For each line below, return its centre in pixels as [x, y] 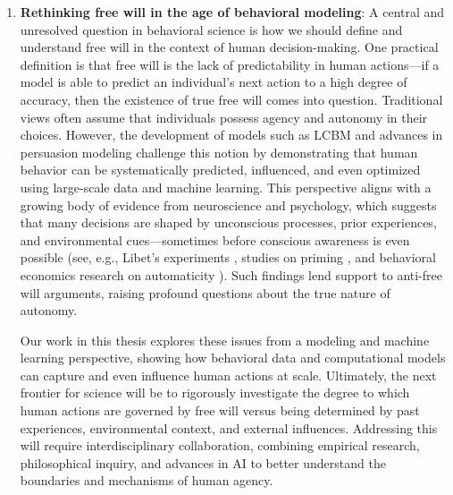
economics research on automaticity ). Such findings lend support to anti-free [231, 274]
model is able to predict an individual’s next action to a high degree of [214, 82]
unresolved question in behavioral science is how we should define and [211, 29]
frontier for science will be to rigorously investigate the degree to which [215, 393]
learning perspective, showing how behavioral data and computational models [233, 358]
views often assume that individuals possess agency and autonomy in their [224, 117]
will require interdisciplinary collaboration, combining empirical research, [220, 445]
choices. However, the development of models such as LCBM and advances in [231, 135]
